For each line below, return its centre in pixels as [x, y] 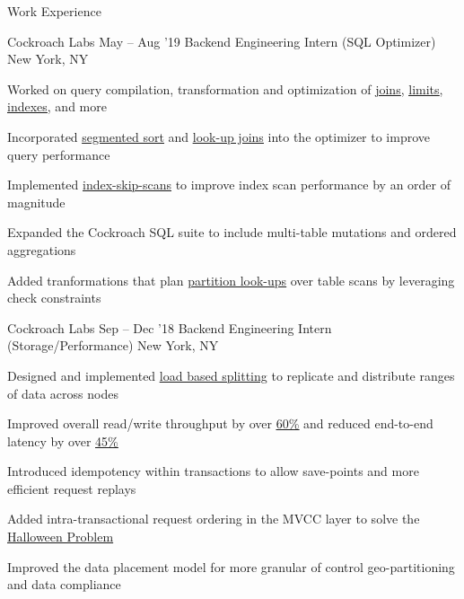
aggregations [42, 249]
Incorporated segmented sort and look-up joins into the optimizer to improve [219, 136]
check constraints [54, 298]
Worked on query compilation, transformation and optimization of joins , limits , [225, 88]
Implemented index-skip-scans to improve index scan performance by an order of [229, 185]
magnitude [36, 202]
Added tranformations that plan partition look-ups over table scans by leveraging [231, 280]
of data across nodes [63, 393]
